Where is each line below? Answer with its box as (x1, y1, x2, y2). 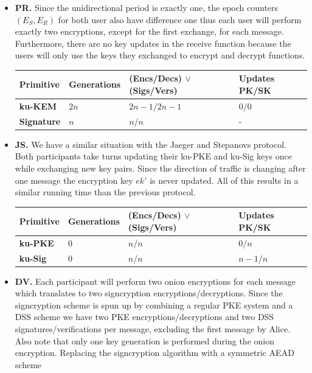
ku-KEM (19, 99, 57, 112)
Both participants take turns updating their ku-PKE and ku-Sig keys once (15, 150, 293, 162)
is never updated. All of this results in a (150, 173, 299, 186)
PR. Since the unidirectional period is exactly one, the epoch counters (15, 1, 279, 13)
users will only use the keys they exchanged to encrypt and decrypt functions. (15, 49, 305, 61)
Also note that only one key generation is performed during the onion (15, 334, 274, 347)
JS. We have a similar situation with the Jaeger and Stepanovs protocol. (15, 138, 286, 150)
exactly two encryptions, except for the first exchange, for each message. (15, 25, 284, 38)
